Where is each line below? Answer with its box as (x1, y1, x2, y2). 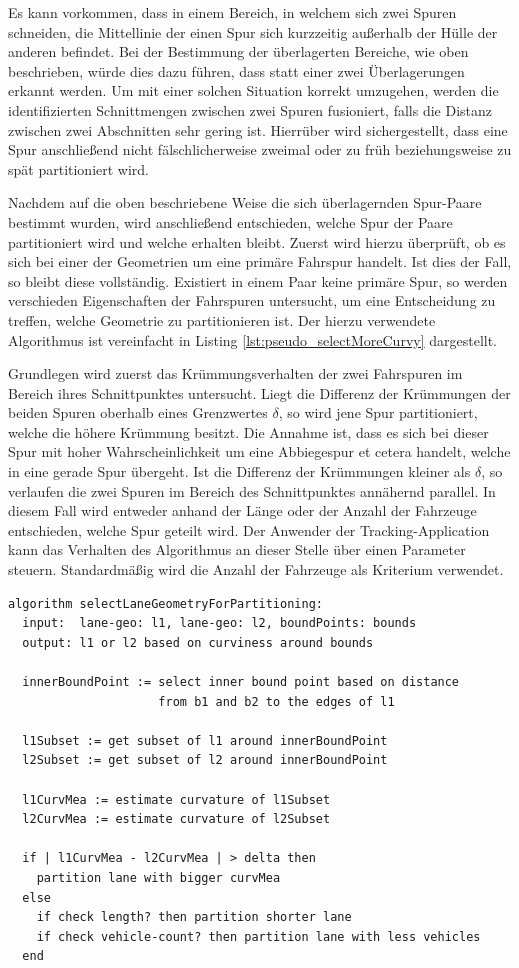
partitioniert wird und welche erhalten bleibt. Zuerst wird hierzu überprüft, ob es (8, 231, 506, 252)
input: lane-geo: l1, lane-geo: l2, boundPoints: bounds (22, 616, 417, 631)
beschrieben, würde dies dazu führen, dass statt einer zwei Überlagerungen (8, 60, 465, 81)
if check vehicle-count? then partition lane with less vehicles (36, 929, 481, 944)
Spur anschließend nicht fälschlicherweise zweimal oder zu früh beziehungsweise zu (8, 139, 512, 160)
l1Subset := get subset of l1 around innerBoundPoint (22, 733, 388, 748)
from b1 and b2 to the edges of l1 (158, 694, 395, 709)
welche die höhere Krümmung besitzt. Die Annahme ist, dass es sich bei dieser (8, 421, 489, 442)
